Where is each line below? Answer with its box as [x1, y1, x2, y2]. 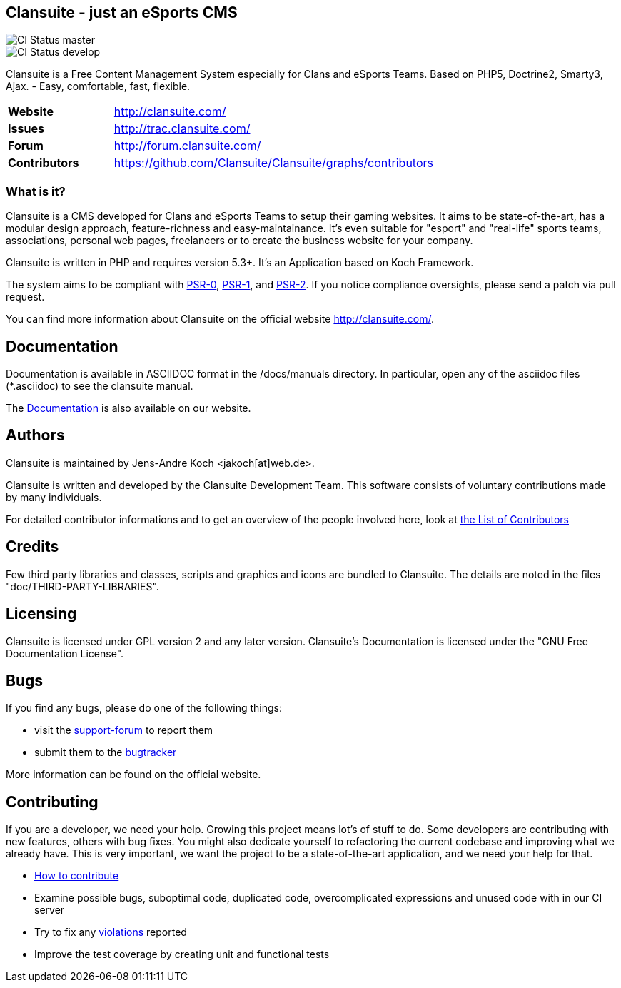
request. [6, 291, 45, 303]
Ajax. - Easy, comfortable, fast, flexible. [6, 80, 191, 93]
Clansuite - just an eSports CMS [6, 4, 238, 21]
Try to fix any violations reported [34, 926, 187, 939]
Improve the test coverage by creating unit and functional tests [34, 948, 330, 961]
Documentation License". [6, 647, 124, 660]
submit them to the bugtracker [34, 746, 177, 759]
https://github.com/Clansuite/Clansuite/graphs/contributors [113, 156, 433, 171]
